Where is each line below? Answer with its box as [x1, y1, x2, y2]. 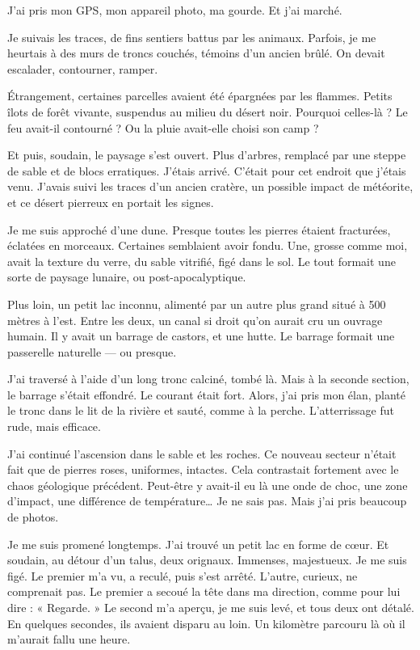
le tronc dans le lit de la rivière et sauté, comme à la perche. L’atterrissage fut [7, 402, 395, 419]
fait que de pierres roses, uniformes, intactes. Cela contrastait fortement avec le [7, 461, 399, 478]
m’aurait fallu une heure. [7, 631, 131, 648]
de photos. [7, 509, 59, 525]
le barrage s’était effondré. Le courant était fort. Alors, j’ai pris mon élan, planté [7, 386, 406, 403]
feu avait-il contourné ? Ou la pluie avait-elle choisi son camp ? [7, 119, 319, 136]
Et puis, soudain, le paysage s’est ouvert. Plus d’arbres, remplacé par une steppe [7, 146, 406, 163]
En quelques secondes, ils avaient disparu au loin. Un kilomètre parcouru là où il [7, 614, 405, 631]
